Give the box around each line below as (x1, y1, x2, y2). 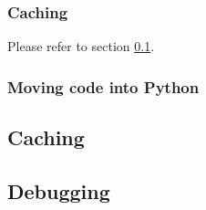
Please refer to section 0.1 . (7, 37, 155, 56)
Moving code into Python (7, 75, 200, 98)
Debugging (7, 176, 110, 205)
